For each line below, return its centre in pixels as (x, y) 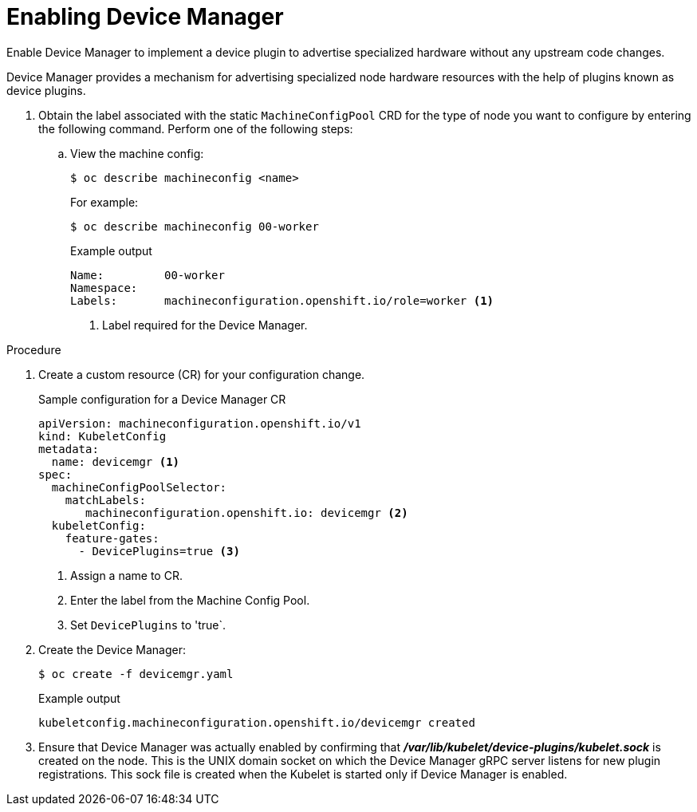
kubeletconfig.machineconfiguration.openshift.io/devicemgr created (257, 722)
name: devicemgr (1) (116, 461)
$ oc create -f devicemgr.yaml (136, 674)
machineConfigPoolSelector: (139, 487)
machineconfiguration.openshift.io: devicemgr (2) (247, 512)
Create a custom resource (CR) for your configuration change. (202, 374)
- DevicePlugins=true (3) (159, 551)
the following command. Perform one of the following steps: (196, 128)
